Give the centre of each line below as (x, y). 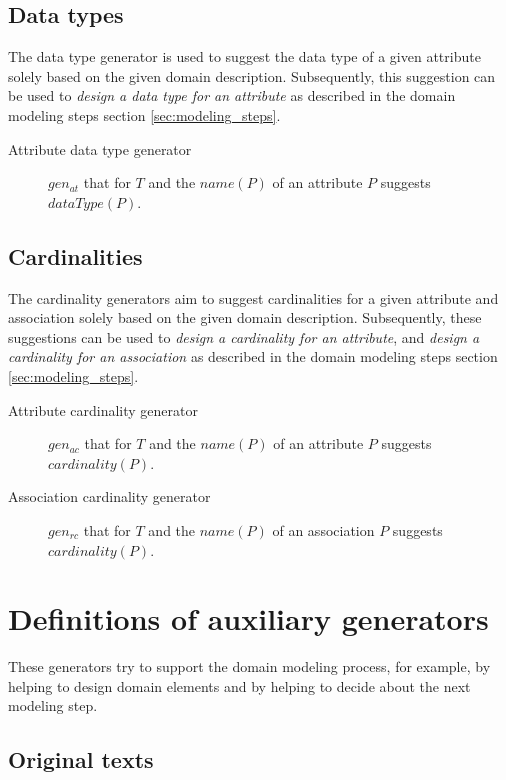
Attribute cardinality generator (103, 409)
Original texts (81, 759)
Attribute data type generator (100, 148)
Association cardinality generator (109, 496)
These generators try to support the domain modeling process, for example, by (249, 666)
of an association (323, 529)
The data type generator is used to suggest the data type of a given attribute (244, 56)
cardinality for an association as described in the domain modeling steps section (253, 356)
